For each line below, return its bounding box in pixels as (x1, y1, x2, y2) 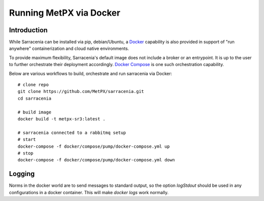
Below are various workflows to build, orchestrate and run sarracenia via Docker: (9, 70, 172, 76)
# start (18, 137, 36, 142)
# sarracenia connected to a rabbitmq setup (18, 130, 127, 135)
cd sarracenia (18, 95, 51, 101)
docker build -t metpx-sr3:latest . (18, 116, 106, 122)
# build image (18, 109, 51, 115)
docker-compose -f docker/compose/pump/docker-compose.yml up (18, 143, 170, 149)
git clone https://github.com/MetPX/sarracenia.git (18, 89, 144, 94)
